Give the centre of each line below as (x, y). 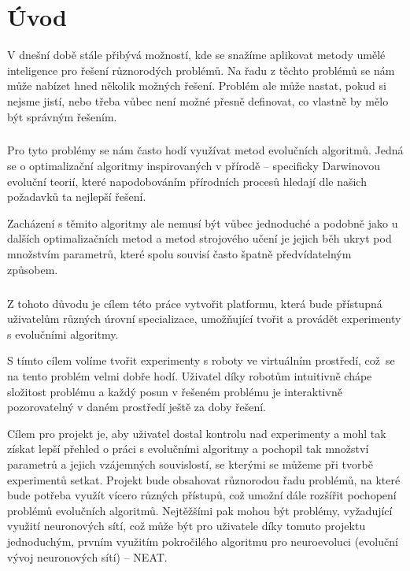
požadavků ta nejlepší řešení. (77, 197)
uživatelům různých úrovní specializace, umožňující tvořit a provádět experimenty (204, 319)
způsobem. (33, 269)
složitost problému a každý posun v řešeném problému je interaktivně (175, 391)
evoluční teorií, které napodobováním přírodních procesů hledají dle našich (187, 181)
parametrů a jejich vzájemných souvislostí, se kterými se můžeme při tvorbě (190, 463)
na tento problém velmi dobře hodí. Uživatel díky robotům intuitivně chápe (190, 375)
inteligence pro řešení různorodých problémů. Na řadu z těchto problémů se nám (201, 70)
